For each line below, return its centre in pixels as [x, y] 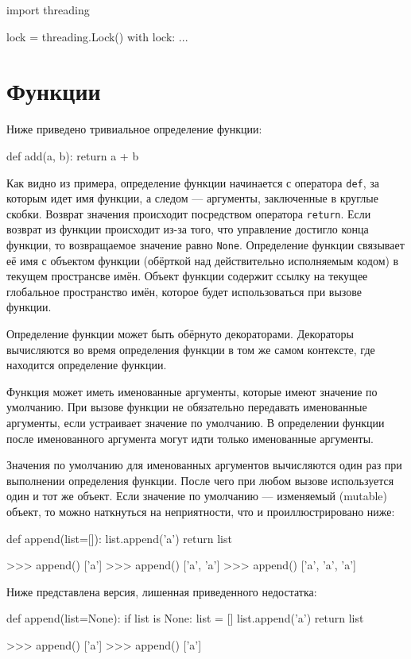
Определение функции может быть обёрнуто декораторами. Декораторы [180, 334]
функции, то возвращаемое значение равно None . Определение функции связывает [205, 245]
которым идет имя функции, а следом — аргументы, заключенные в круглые [192, 198]
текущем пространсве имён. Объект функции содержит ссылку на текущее [187, 276]
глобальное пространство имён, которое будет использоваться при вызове [184, 291]
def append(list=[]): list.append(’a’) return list [119, 538]
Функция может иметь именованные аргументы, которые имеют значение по [192, 391]
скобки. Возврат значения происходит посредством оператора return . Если [189, 213]
